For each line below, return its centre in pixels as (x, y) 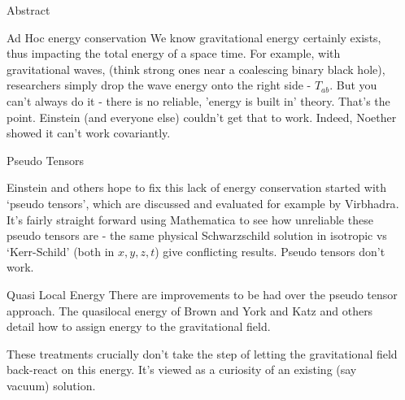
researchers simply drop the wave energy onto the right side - (159, 85)
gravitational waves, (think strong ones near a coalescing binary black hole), (196, 69)
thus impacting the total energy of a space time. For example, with (174, 53)
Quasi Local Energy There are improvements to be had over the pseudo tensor (202, 294)
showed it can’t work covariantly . (89, 133)
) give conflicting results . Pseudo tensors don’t (270, 251)
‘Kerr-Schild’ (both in (61, 251)
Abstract (28, 10)
